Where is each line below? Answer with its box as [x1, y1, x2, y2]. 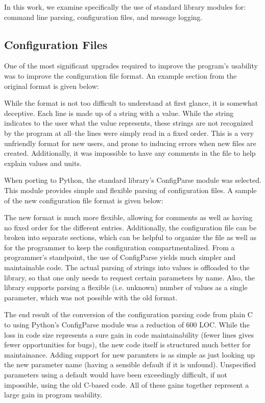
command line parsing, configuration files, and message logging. [4, 11, 203, 22]
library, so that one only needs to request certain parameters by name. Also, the [4, 272, 255, 282]
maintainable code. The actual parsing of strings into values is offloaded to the [4, 262, 250, 273]
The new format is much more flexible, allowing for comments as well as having [4, 212, 253, 223]
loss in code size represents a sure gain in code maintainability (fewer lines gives [4, 329, 254, 340]
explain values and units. [4, 157, 82, 168]
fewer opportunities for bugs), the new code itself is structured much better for [4, 339, 251, 350]
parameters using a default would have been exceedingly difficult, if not [4, 369, 227, 380]
